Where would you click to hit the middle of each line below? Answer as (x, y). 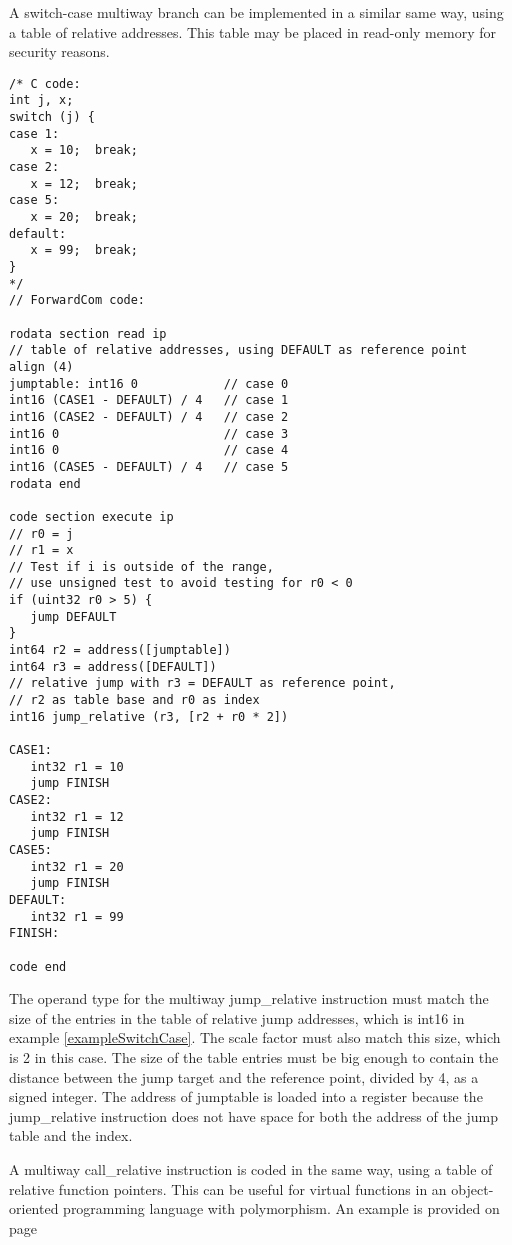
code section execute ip (91, 516)
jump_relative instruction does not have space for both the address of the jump (254, 1115)
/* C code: (45, 83)
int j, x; (41, 100)
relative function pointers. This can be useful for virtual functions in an (228, 1188)
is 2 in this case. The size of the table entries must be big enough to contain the (254, 1057)
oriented (34, 1208)
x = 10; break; (84, 150)
